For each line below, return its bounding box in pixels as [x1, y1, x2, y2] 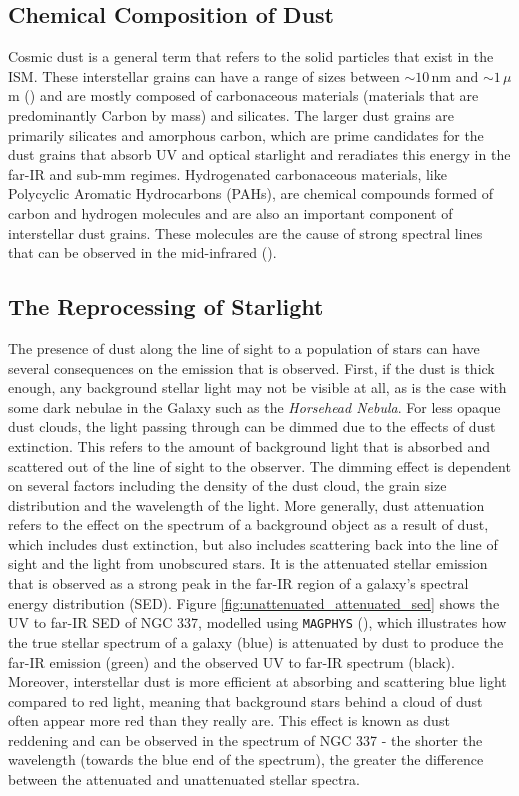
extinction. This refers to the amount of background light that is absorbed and [8, 435, 490, 456]
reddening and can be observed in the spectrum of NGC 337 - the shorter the [8, 729, 483, 750]
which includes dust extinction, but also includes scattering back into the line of [8, 533, 498, 554]
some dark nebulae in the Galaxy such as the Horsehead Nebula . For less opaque [8, 396, 501, 417]
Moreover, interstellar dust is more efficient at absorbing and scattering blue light [8, 671, 507, 692]
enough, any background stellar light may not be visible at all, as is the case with [8, 377, 507, 398]
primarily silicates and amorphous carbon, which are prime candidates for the [8, 124, 484, 145]
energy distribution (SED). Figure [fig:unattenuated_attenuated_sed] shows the [8, 592, 500, 613]
